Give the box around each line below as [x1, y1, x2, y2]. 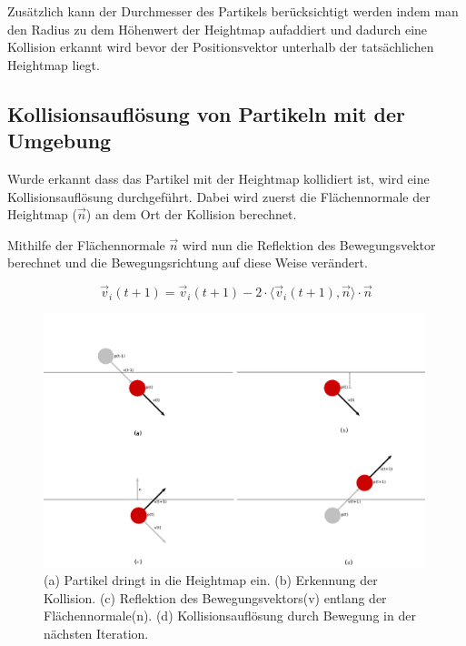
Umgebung [7, 126, 112, 155]
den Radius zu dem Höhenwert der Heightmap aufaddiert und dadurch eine [7, 19, 428, 38]
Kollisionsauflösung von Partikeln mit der [7, 99, 406, 127]
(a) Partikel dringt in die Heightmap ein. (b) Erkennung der [44, 570, 378, 590]
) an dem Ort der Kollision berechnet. [85, 205, 297, 224]
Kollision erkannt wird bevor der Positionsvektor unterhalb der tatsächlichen [7, 37, 434, 56]
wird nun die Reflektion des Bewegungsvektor [182, 235, 436, 254]
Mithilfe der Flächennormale [7, 235, 165, 254]
